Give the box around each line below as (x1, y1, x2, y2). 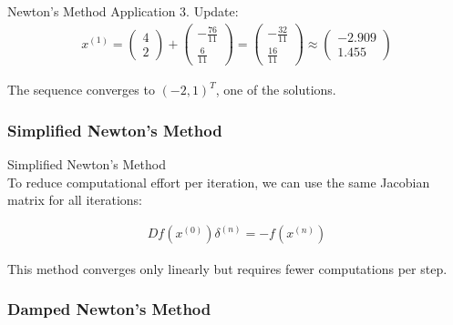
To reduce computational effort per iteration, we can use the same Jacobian (7, 172, 430, 191)
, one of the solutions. (215, 80, 336, 99)
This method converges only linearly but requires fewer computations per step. (7, 259, 448, 278)
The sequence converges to (7, 80, 155, 99)
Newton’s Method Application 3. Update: (7, 2, 239, 20)
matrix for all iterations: (7, 190, 142, 209)
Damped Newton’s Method (7, 298, 211, 320)
